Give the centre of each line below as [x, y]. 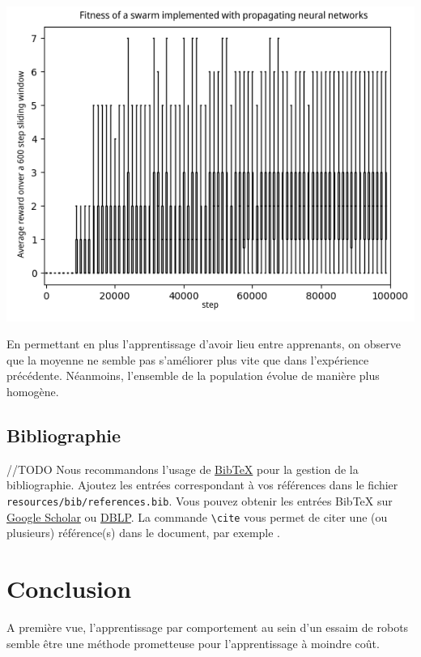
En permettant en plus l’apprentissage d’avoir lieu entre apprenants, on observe [204, 344]
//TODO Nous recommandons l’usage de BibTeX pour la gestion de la [183, 469]
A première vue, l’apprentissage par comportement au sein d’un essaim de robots [208, 627]
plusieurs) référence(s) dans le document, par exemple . [144, 533]
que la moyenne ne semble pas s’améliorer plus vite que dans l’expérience [188, 359]
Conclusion [69, 588]
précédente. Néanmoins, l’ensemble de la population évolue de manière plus [193, 375]
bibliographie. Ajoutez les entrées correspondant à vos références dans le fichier [202, 485]
